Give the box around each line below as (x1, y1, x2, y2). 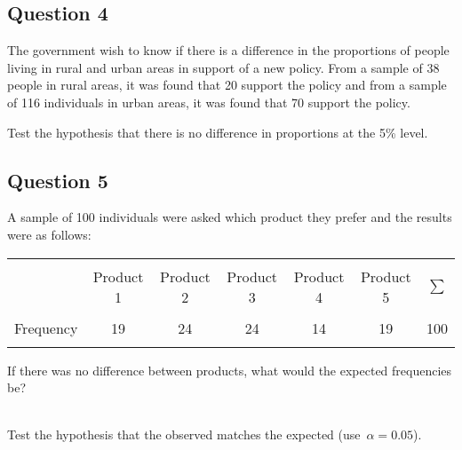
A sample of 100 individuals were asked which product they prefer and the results (7, 208, 452, 226)
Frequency (14, 317, 78, 338)
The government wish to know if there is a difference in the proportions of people (7, 41, 450, 59)
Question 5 (7, 166, 108, 193)
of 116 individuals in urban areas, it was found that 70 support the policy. (7, 92, 410, 111)
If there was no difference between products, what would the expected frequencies (7, 360, 452, 379)
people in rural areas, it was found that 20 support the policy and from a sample (7, 75, 447, 94)
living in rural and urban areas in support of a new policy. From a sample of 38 (7, 58, 440, 76)
